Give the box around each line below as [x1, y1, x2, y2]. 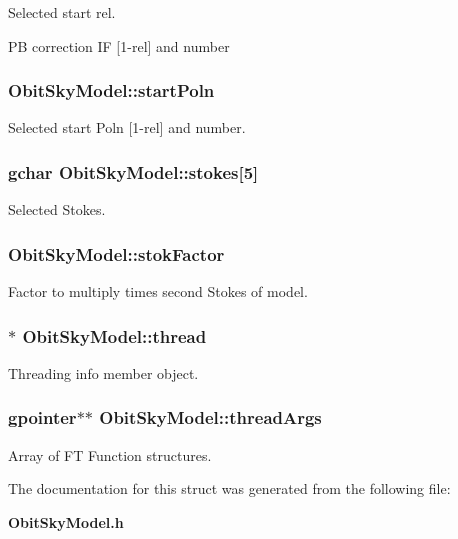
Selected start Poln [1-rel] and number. [8, 117, 246, 138]
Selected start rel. [8, 2, 116, 22]
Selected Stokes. [8, 199, 106, 220]
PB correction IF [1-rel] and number [8, 35, 230, 56]
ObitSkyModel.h [8, 511, 124, 532]
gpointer [8, 405, 77, 430]
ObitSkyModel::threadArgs [99, 405, 322, 430]
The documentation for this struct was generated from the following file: [8, 478, 451, 499]
